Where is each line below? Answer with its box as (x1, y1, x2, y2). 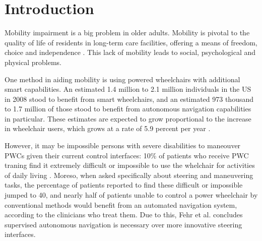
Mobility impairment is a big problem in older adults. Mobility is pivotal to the (5, 27, 250, 38)
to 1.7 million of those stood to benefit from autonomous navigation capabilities (5, 103, 251, 114)
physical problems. (5, 56, 61, 67)
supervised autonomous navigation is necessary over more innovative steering (5, 219, 242, 229)
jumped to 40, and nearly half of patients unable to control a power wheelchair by (5, 190, 258, 200)
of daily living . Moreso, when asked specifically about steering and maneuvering (5, 169, 253, 180)
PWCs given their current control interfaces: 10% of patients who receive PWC (5, 150, 249, 160)
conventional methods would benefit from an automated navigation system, (5, 199, 237, 210)
